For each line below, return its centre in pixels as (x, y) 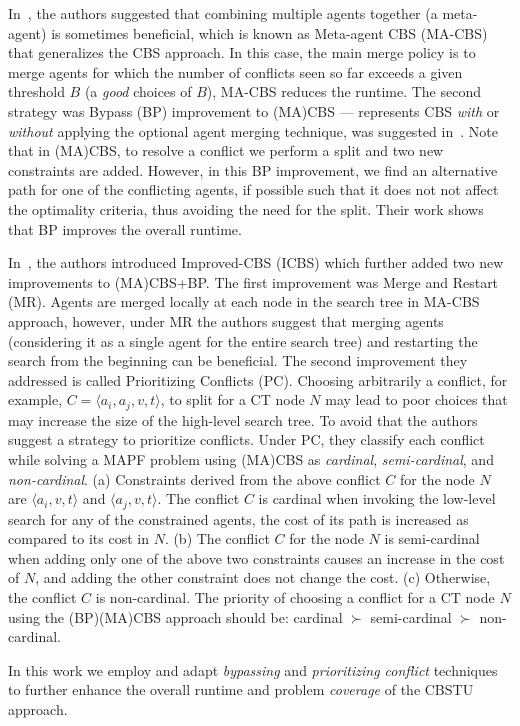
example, (35, 399)
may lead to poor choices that (416, 399)
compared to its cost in (78, 538)
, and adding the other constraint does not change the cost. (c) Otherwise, (263, 577)
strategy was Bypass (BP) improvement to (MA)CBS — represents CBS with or (254, 110)
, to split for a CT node (232, 399)
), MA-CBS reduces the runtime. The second (344, 91)
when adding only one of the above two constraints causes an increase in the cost (256, 557)
